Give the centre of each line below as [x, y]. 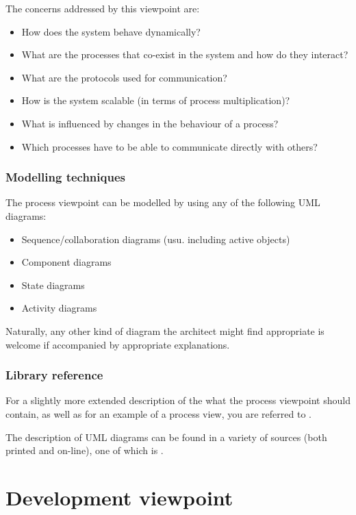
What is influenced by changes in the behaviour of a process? [150, 123]
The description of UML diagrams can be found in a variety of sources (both [166, 437]
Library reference [54, 375]
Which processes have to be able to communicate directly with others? [169, 146]
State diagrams [53, 285]
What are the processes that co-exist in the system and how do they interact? [185, 54]
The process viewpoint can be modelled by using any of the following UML [163, 202]
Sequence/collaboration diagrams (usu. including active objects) [156, 239]
